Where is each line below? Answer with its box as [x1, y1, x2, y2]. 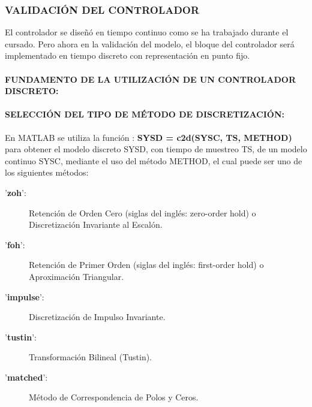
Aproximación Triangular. [29, 270, 124, 282]
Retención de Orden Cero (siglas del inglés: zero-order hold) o [29, 206, 256, 219]
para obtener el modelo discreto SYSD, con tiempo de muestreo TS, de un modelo [5, 143, 307, 155]
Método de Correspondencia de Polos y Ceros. [29, 391, 199, 403]
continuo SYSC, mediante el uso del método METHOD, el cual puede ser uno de [5, 154, 302, 167]
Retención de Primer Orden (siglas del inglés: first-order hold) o [29, 258, 264, 271]
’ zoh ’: [5, 186, 26, 198]
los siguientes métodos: [5, 166, 89, 179]
